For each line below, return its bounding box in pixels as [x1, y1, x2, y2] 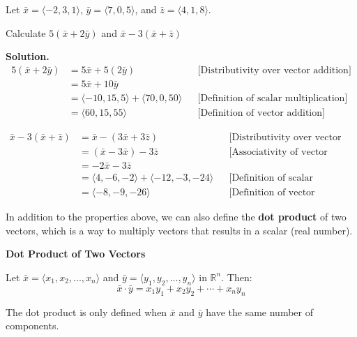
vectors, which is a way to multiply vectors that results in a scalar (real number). [6, 223, 353, 237]
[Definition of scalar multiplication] [197, 93, 348, 103]
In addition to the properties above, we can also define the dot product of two [6, 209, 347, 224]
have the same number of [206, 304, 313, 319]
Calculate [6, 25, 46, 40]
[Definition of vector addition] [197, 107, 325, 118]
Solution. [6, 49, 50, 63]
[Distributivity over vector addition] [197, 65, 351, 75]
